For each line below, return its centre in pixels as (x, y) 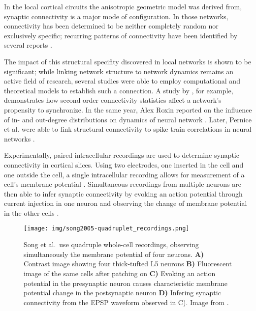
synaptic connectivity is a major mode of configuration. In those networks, (116, 16)
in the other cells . (32, 212)
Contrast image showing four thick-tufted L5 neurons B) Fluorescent (128, 264)
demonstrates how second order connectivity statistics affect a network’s (113, 100)
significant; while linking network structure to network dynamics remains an (119, 71)
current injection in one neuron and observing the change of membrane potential (126, 203)
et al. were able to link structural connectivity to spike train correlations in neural (128, 129)
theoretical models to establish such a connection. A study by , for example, (119, 90)
